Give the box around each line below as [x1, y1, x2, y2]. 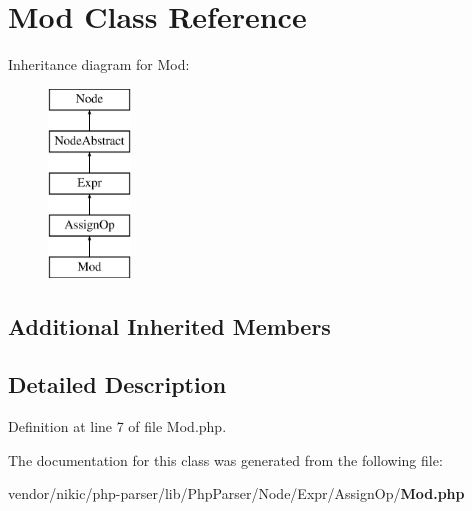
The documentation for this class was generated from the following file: [8, 449, 443, 470]
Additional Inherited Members [8, 310, 331, 341]
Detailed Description [8, 369, 227, 400]
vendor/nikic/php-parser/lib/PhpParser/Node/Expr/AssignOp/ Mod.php [8, 483, 465, 504]
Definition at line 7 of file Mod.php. [8, 416, 227, 437]
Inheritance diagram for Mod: [8, 54, 190, 75]
